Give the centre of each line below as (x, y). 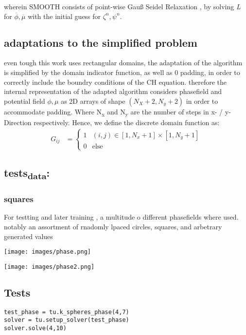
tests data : (27, 174)
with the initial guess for (64, 16)
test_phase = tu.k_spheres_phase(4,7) (67, 312)
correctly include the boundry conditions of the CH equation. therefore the (115, 82)
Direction (18, 122)
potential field (25, 101)
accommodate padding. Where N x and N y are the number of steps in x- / (114, 112)
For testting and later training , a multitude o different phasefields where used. (121, 217)
